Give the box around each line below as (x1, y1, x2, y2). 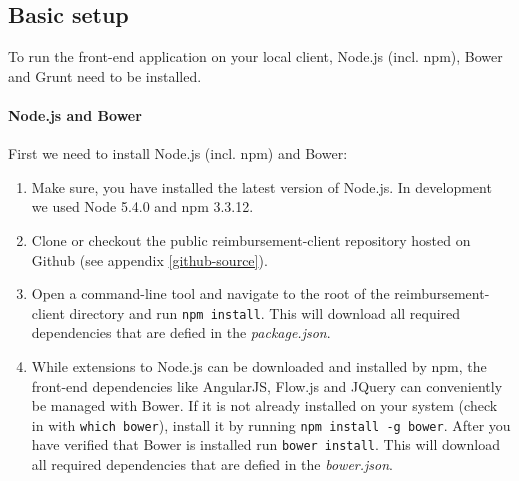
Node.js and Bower (8, 104, 142, 125)
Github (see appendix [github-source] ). (31, 249, 268, 270)
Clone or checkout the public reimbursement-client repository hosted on (31, 229, 471, 250)
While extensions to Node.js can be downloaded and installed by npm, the (31, 356, 487, 376)
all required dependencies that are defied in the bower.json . (31, 454, 394, 475)
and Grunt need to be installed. (8, 65, 202, 86)
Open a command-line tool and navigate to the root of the (31, 283, 390, 304)
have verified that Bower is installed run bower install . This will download (31, 434, 500, 455)
